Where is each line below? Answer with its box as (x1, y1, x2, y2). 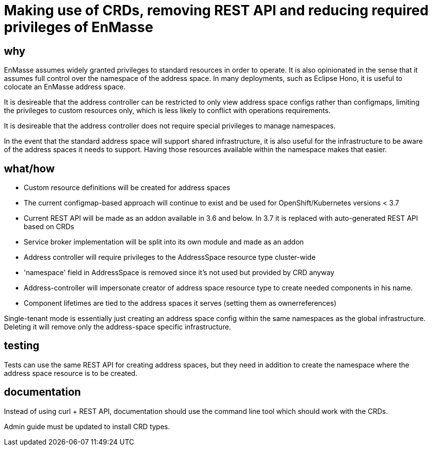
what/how (4, 162, 55, 175)
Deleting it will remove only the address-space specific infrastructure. (4, 323, 231, 331)
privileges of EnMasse (4, 19, 153, 36)
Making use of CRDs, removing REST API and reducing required (4, 2, 429, 19)
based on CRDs (24, 222, 74, 231)
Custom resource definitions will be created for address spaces (24, 183, 230, 192)
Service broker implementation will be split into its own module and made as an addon (24, 238, 304, 246)
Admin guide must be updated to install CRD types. (4, 422, 170, 431)
